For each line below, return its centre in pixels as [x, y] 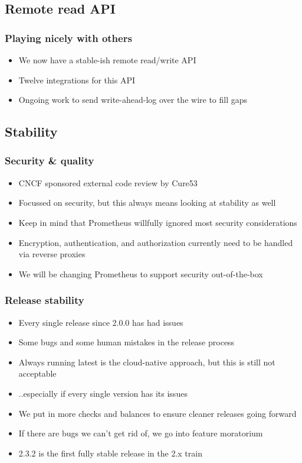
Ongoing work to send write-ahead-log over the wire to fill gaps [133, 100]
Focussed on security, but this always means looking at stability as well [147, 203]
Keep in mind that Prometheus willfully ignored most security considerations [158, 222]
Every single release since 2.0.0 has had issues [101, 322]
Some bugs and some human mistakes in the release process [127, 342]
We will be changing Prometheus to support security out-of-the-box [141, 273]
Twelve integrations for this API [77, 80]
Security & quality [50, 161]
